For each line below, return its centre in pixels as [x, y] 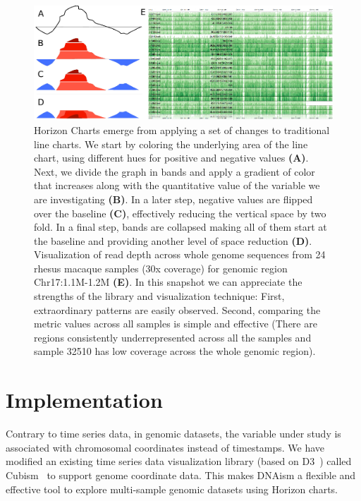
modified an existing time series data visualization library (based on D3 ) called [179, 461]
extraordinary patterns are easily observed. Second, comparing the [177, 309]
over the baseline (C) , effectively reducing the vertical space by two [180, 213]
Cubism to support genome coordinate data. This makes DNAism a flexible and [181, 475]
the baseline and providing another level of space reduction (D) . [173, 240]
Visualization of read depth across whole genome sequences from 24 [180, 254]
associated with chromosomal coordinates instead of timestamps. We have [165, 447]
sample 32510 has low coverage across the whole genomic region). [175, 351]
